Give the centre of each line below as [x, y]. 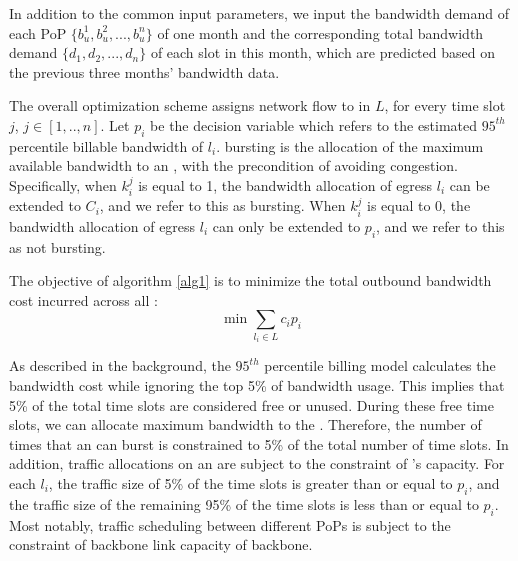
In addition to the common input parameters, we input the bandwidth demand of [259, 13]
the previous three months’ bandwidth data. [144, 71]
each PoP [38, 32]
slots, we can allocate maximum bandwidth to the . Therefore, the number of [245, 424]
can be [469, 184]
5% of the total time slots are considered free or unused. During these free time [251, 404]
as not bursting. [57, 246]
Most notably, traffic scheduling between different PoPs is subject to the [230, 524]
